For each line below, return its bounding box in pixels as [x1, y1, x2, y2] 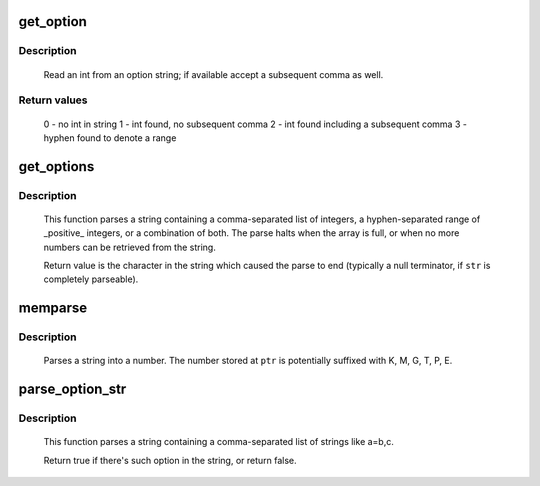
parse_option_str [18, 381, 127, 398]
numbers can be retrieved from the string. [43, 241, 217, 253]
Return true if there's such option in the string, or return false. [43, 454, 297, 466]
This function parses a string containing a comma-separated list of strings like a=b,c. [43, 436, 394, 448]
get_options [18, 158, 95, 175]
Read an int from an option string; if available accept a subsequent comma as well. [43, 68, 384, 80]
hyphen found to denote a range [43, 131, 177, 144]
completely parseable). [43, 273, 139, 285]
